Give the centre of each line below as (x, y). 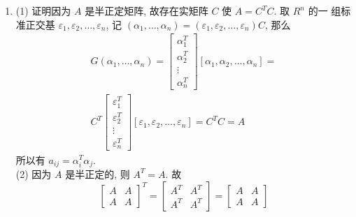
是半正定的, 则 (98, 173)
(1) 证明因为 (43, 10)
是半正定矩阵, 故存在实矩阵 (147, 10)
